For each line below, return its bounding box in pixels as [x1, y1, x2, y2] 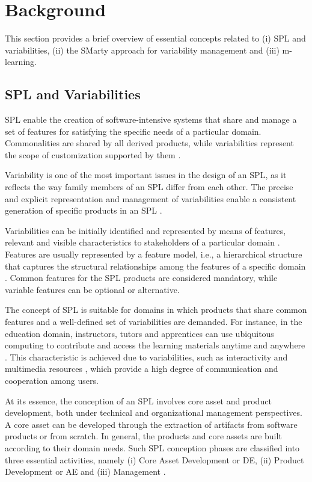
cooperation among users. [5, 374, 99, 386]
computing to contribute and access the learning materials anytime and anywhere [5, 339, 305, 351]
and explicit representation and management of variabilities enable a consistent [5, 192, 296, 205]
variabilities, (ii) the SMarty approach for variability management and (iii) [5, 43, 280, 56]
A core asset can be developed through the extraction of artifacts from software [5, 418, 298, 430]
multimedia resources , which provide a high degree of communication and [5, 362, 278, 375]
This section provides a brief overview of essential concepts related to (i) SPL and [5, 32, 306, 45]
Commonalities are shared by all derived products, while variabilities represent [5, 137, 294, 149]
